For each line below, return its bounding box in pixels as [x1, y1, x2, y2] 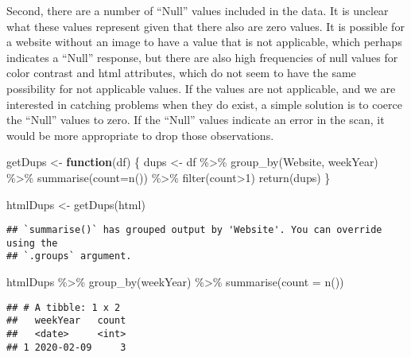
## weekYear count [6, 315, 126, 327]
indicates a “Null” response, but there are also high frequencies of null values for [6, 49, 398, 65]
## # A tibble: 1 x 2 [6, 301, 121, 313]
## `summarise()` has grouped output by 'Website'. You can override [6, 224, 382, 236]
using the [6, 237, 58, 249]
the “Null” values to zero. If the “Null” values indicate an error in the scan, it [6, 111, 385, 128]
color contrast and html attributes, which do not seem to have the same [6, 64, 356, 81]
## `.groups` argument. [6, 250, 132, 262]
